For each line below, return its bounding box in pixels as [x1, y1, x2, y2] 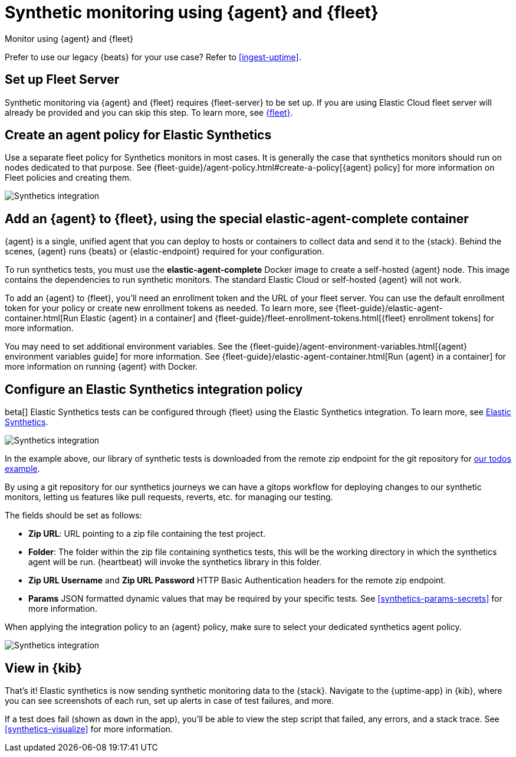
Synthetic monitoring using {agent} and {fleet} [5, 2, 379, 22]
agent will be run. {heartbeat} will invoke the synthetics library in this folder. [28, 557, 322, 567]
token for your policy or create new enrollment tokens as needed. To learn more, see [5, 303, 333, 314]
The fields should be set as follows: [5, 510, 142, 521]
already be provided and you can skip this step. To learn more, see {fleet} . [5, 107, 293, 118]
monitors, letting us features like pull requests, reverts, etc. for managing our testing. [5, 492, 333, 503]
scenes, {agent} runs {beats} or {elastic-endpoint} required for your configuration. [5, 246, 324, 257]
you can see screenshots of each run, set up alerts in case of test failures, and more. [5, 695, 334, 706]
